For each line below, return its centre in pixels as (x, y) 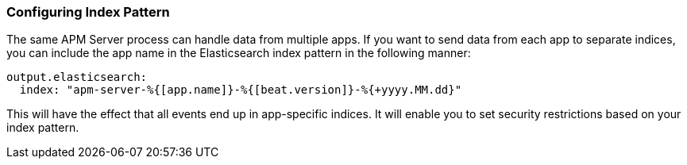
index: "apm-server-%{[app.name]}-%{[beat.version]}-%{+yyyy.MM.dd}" (241, 90)
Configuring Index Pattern (88, 12)
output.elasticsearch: (77, 77)
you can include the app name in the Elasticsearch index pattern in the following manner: (239, 53)
